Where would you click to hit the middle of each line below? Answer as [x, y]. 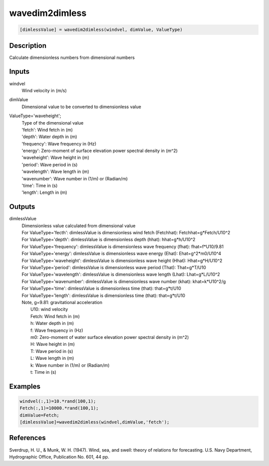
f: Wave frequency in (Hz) [57, 330]
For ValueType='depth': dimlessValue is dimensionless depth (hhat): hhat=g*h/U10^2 [109, 240]
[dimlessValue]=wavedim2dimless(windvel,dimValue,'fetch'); [95, 422]
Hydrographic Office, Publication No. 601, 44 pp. [59, 457]
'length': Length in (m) [44, 192]
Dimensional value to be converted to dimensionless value [81, 107]
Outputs [22, 207]
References [27, 438]
